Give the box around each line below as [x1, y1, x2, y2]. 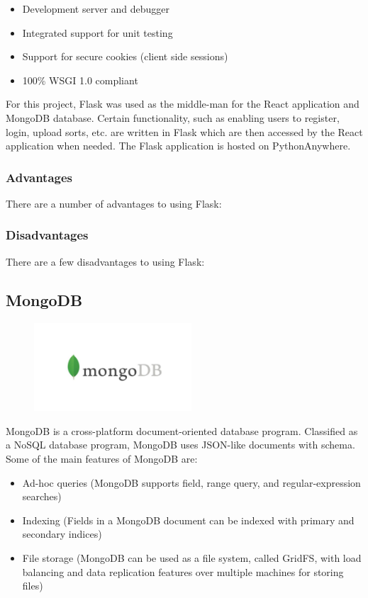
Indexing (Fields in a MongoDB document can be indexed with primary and [22, 512, 355, 527]
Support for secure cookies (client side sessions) [22, 49, 228, 64]
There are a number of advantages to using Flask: [6, 196, 222, 210]
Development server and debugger [22, 1, 170, 16]
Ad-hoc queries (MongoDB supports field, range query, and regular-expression [22, 475, 361, 490]
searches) [22, 489, 62, 504]
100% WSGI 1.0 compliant [22, 72, 138, 87]
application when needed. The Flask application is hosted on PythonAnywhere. [6, 138, 351, 153]
